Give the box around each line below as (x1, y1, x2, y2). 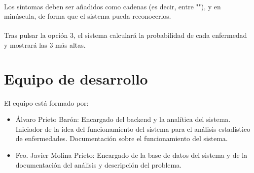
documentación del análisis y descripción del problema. (15, 159, 182, 170)
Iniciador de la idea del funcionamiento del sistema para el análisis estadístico (15, 123, 251, 134)
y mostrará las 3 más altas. (4, 39, 86, 50)
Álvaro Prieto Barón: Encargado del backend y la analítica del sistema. (15, 114, 231, 124)
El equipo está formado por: (4, 97, 89, 108)
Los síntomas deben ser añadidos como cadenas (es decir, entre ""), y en (4, 1, 221, 11)
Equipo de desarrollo (4, 68, 148, 88)
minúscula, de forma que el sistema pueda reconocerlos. (4, 11, 171, 21)
